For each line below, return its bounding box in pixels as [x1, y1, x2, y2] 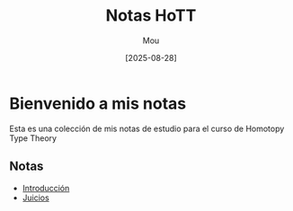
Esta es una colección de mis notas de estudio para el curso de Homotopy [9, 123, 285, 134]
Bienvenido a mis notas [9, 93, 187, 113]
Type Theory [9, 132, 57, 144]
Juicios [22, 192, 49, 203]
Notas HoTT [105, 5, 197, 26]
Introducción [22, 182, 70, 193]
